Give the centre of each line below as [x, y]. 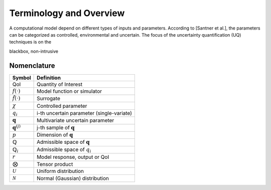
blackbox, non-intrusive [34, 51]
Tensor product [55, 164]
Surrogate [48, 99]
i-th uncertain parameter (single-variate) [85, 113]
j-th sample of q [56, 127]
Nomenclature [32, 65]
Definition [49, 78]
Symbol [22, 78]
